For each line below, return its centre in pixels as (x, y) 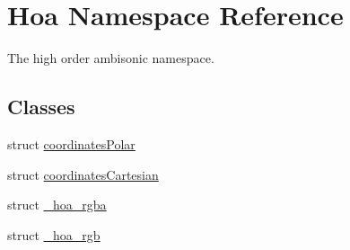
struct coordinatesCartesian (83, 174)
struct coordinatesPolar (71, 143)
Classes (41, 107)
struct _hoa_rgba (57, 205)
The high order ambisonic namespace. (111, 58)
